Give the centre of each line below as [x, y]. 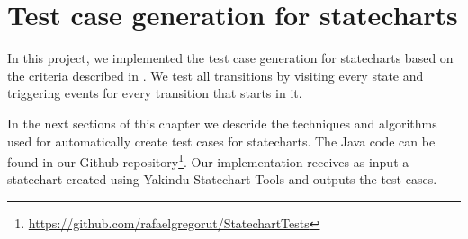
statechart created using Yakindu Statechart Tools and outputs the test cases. [222, 179]
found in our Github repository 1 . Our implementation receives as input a [208, 160]
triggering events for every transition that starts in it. [155, 93]
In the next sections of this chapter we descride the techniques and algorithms [222, 123]
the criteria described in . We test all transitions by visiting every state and [216, 75]
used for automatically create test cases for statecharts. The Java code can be [221, 141]
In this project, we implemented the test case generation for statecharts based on [230, 58]
